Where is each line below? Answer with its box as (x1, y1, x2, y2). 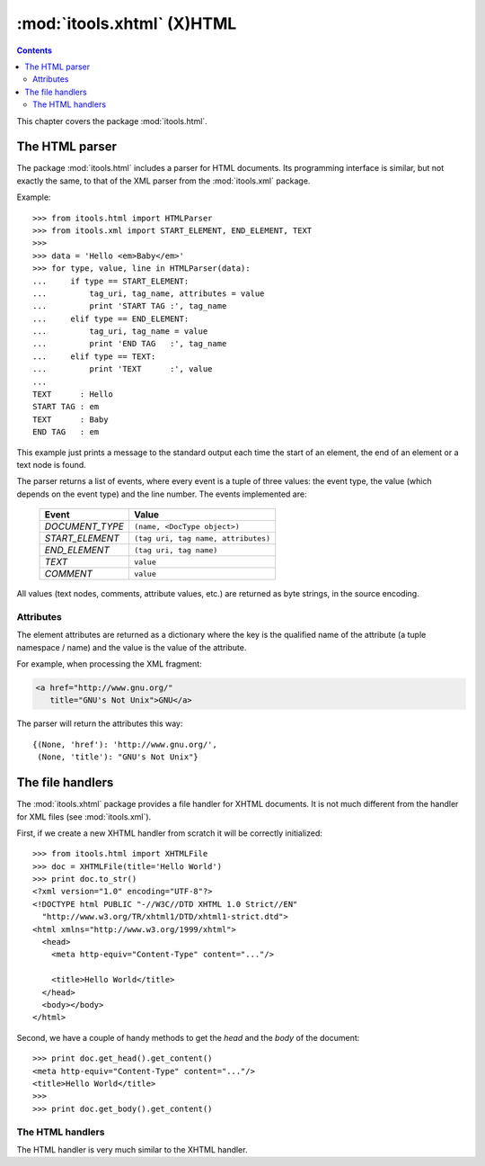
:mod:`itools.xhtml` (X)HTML (16, 13, 237, 33)
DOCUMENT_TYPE (44, 520, 125, 533)
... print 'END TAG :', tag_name (32, 338, 227, 349)
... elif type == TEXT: (32, 351, 156, 362)
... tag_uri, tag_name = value (32, 327, 208, 336)
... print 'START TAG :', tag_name (32, 301, 227, 311)
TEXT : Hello (32, 390, 114, 399)
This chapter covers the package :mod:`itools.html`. (16, 115, 208, 126)
